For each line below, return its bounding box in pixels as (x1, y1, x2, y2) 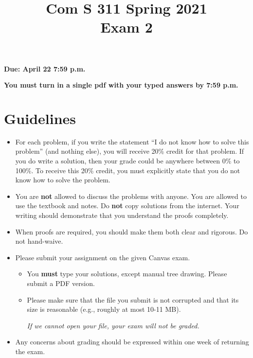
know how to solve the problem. (15, 175, 110, 185)
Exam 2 (100, 17, 153, 37)
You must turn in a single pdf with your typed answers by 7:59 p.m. (4, 80, 238, 90)
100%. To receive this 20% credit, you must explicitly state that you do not (15, 165, 240, 175)
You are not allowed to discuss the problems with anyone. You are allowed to (15, 191, 247, 201)
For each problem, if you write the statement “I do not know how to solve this (15, 136, 249, 146)
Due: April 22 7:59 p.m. (4, 63, 86, 73)
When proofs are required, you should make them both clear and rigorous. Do (15, 226, 248, 236)
